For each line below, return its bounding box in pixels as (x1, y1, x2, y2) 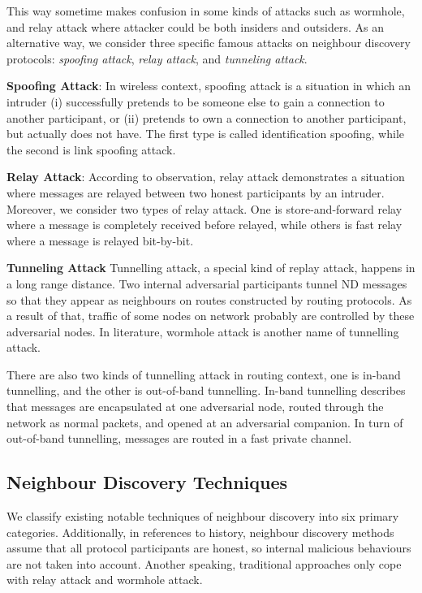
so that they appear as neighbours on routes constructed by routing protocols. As (6, 291, 412, 308)
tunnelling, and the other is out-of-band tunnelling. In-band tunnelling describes (6, 382, 406, 399)
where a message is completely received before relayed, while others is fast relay (6, 216, 403, 233)
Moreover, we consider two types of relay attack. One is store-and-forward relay (6, 200, 403, 217)
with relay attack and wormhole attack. (6, 571, 203, 588)
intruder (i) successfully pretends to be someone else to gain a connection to (6, 93, 385, 110)
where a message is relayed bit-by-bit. (6, 232, 194, 249)
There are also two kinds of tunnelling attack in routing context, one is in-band (6, 366, 401, 383)
